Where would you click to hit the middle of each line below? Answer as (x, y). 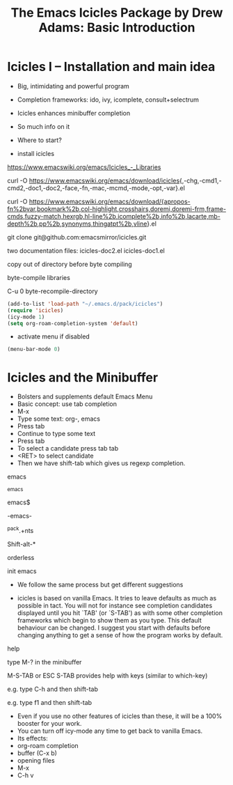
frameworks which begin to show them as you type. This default (109, 620)
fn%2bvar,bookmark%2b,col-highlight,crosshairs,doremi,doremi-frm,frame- (117, 209)
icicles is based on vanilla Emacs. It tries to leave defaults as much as (117, 598)
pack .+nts (21, 530)
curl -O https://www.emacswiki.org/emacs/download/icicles (94, 180)
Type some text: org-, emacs (59, 419)
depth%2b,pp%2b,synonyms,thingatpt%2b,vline (77, 224)
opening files (36, 760)
